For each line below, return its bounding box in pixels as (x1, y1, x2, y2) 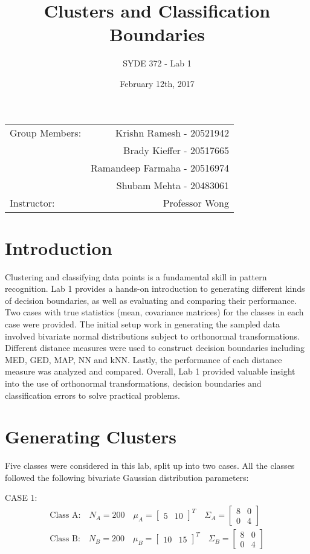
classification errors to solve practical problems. (5, 388, 180, 401)
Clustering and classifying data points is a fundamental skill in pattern (5, 270, 267, 283)
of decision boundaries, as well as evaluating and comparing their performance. (5, 294, 297, 306)
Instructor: (10, 195, 55, 210)
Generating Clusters (5, 424, 176, 449)
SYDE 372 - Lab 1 (123, 57, 192, 69)
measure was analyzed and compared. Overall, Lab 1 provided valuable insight (5, 365, 295, 378)
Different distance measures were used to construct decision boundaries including (5, 341, 305, 354)
